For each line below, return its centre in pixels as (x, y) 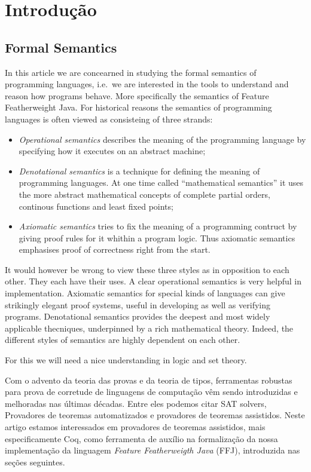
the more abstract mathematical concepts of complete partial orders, (144, 194)
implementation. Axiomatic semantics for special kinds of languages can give (145, 293)
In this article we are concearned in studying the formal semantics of (131, 72)
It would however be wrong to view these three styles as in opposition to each (147, 269)
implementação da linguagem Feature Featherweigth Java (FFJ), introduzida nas (153, 450)
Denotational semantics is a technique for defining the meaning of (139, 171)
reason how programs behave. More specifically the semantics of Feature (137, 95)
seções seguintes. (35, 462)
